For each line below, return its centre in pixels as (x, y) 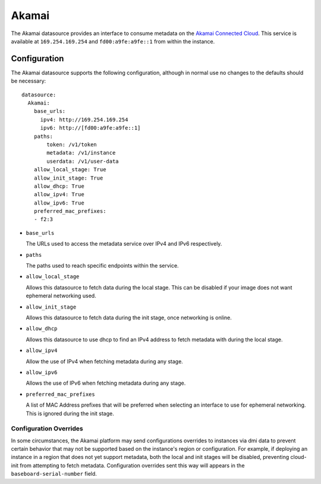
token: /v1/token (72, 144)
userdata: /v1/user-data (83, 161)
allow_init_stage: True (68, 178)
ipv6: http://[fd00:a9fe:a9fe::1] (90, 128)
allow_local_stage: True (70, 170)
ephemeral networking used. (61, 296)
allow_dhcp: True (59, 186)
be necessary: (29, 81)
